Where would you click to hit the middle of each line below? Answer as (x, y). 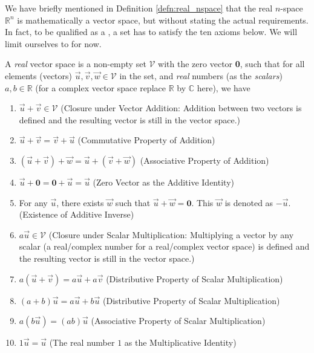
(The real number (82, 342)
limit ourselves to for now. (53, 43)
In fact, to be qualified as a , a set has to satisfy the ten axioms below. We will (151, 32)
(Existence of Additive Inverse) (77, 214)
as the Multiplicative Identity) (180, 342)
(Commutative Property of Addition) (146, 140)
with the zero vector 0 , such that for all (231, 64)
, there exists (80, 202)
